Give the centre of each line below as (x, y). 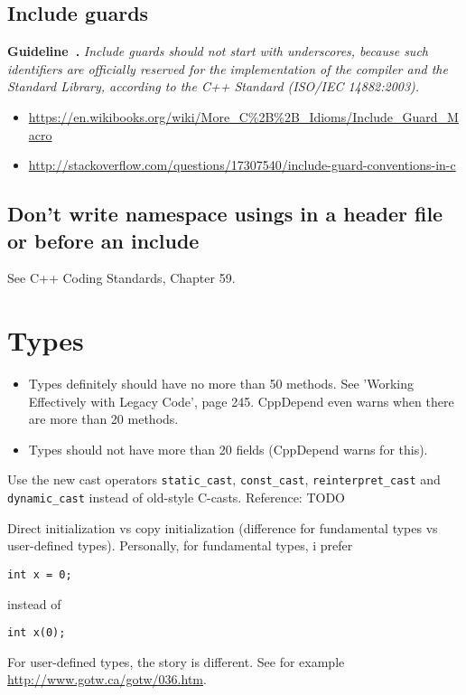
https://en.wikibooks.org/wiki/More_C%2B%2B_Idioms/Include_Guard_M (243, 116)
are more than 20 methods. (103, 419)
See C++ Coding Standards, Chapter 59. (121, 278)
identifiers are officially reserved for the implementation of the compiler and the (228, 68)
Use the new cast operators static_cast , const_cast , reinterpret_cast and (224, 479)
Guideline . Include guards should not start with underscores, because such (218, 51)
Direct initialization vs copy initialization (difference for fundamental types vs (223, 527)
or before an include (103, 240)
